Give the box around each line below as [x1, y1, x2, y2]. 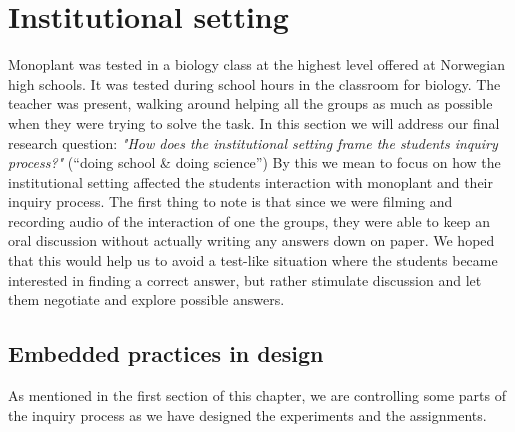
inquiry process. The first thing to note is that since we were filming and [8, 191, 453, 212]
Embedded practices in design [8, 338, 324, 369]
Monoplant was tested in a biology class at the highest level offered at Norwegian [8, 54, 506, 75]
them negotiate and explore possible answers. [8, 289, 285, 310]
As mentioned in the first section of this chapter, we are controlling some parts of [8, 385, 507, 406]
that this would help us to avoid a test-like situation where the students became [8, 250, 498, 271]
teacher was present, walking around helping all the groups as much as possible [8, 93, 493, 114]
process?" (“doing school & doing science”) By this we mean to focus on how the [8, 152, 501, 173]
